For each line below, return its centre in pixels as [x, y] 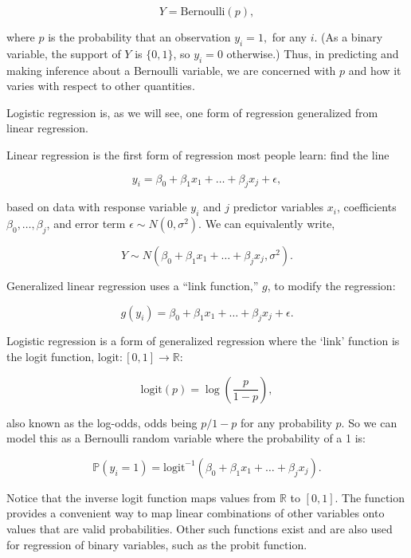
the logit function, [51, 356]
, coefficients [366, 207]
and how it [375, 70]
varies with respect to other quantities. [101, 86]
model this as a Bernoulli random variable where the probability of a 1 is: [186, 438]
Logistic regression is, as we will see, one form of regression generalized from [192, 112]
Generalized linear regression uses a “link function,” [133, 285]
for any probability [286, 422]
